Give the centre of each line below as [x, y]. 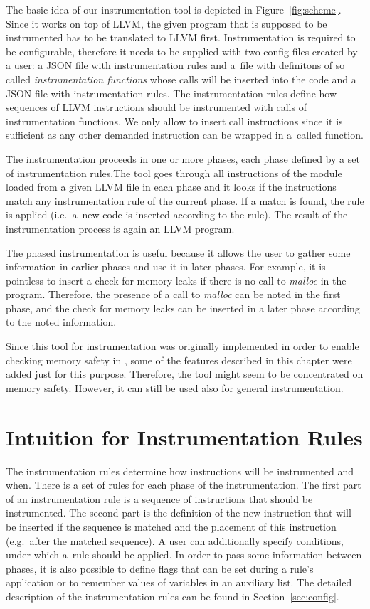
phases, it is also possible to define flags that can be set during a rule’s [160, 568]
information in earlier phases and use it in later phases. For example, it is [166, 266]
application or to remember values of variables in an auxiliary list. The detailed [179, 582]
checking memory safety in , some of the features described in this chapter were [179, 360]
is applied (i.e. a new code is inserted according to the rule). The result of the [177, 215]
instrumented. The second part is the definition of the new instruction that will [179, 513]
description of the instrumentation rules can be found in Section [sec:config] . [173, 596]
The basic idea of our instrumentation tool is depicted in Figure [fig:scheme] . [174, 9]
